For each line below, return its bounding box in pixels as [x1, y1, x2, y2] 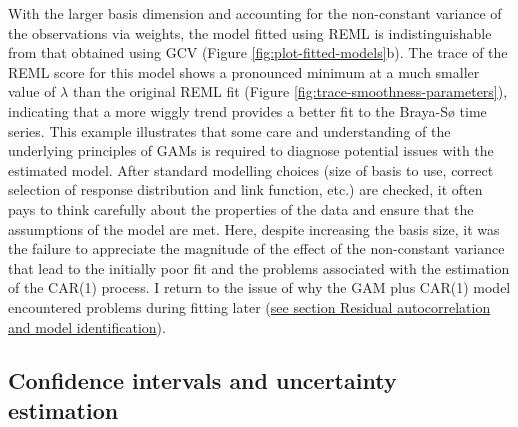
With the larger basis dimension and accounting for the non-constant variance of [8, 3, 502, 23]
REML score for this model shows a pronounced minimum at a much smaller [8, 61, 480, 82]
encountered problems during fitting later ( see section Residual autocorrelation [8, 296, 491, 317]
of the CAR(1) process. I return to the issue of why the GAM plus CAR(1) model [8, 277, 511, 298]
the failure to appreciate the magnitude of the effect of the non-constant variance [8, 238, 505, 259]
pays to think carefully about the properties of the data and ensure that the [8, 198, 474, 219]
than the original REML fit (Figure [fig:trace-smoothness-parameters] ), [72, 81, 508, 102]
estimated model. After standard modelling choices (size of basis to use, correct [8, 159, 494, 180]
